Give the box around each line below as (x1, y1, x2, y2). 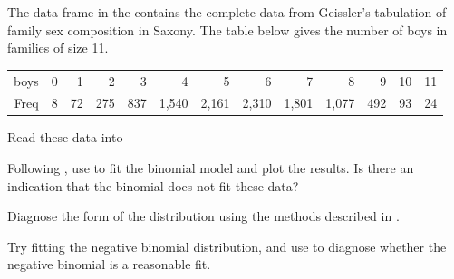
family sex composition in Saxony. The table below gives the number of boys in (7, 20, 448, 39)
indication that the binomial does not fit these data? (7, 176, 299, 195)
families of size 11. (7, 38, 109, 57)
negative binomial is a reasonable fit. (7, 255, 211, 274)
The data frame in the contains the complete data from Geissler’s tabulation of (7, 3, 447, 21)
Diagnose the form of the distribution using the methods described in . (7, 207, 400, 226)
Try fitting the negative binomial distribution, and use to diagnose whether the (7, 236, 447, 255)
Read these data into (7, 128, 123, 147)
